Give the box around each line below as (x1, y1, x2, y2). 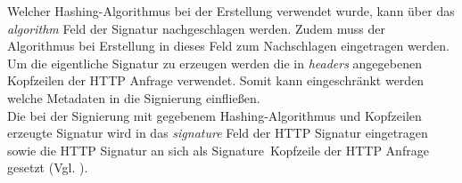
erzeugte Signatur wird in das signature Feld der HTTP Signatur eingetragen (7, 123, 428, 142)
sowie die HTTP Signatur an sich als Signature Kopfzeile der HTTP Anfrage (7, 140, 429, 159)
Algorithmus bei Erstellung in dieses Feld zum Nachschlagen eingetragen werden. (7, 36, 450, 55)
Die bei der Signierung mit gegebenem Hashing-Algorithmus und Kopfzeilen (7, 106, 422, 124)
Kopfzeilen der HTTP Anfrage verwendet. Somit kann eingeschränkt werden (7, 71, 425, 90)
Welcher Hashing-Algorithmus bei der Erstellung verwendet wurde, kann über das (7, 2, 455, 20)
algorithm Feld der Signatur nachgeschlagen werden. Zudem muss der (7, 19, 385, 37)
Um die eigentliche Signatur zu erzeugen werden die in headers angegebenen (7, 53, 422, 72)
